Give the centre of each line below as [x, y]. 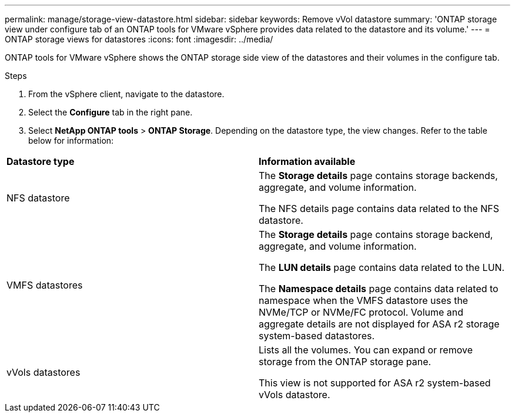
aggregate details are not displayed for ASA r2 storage [379, 324]
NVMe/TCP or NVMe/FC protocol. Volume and [361, 312]
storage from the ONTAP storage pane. [345, 362]
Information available [307, 161]
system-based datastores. [317, 336]
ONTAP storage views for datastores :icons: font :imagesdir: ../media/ [139, 39]
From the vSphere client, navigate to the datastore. [126, 94]
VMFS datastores [45, 285]
